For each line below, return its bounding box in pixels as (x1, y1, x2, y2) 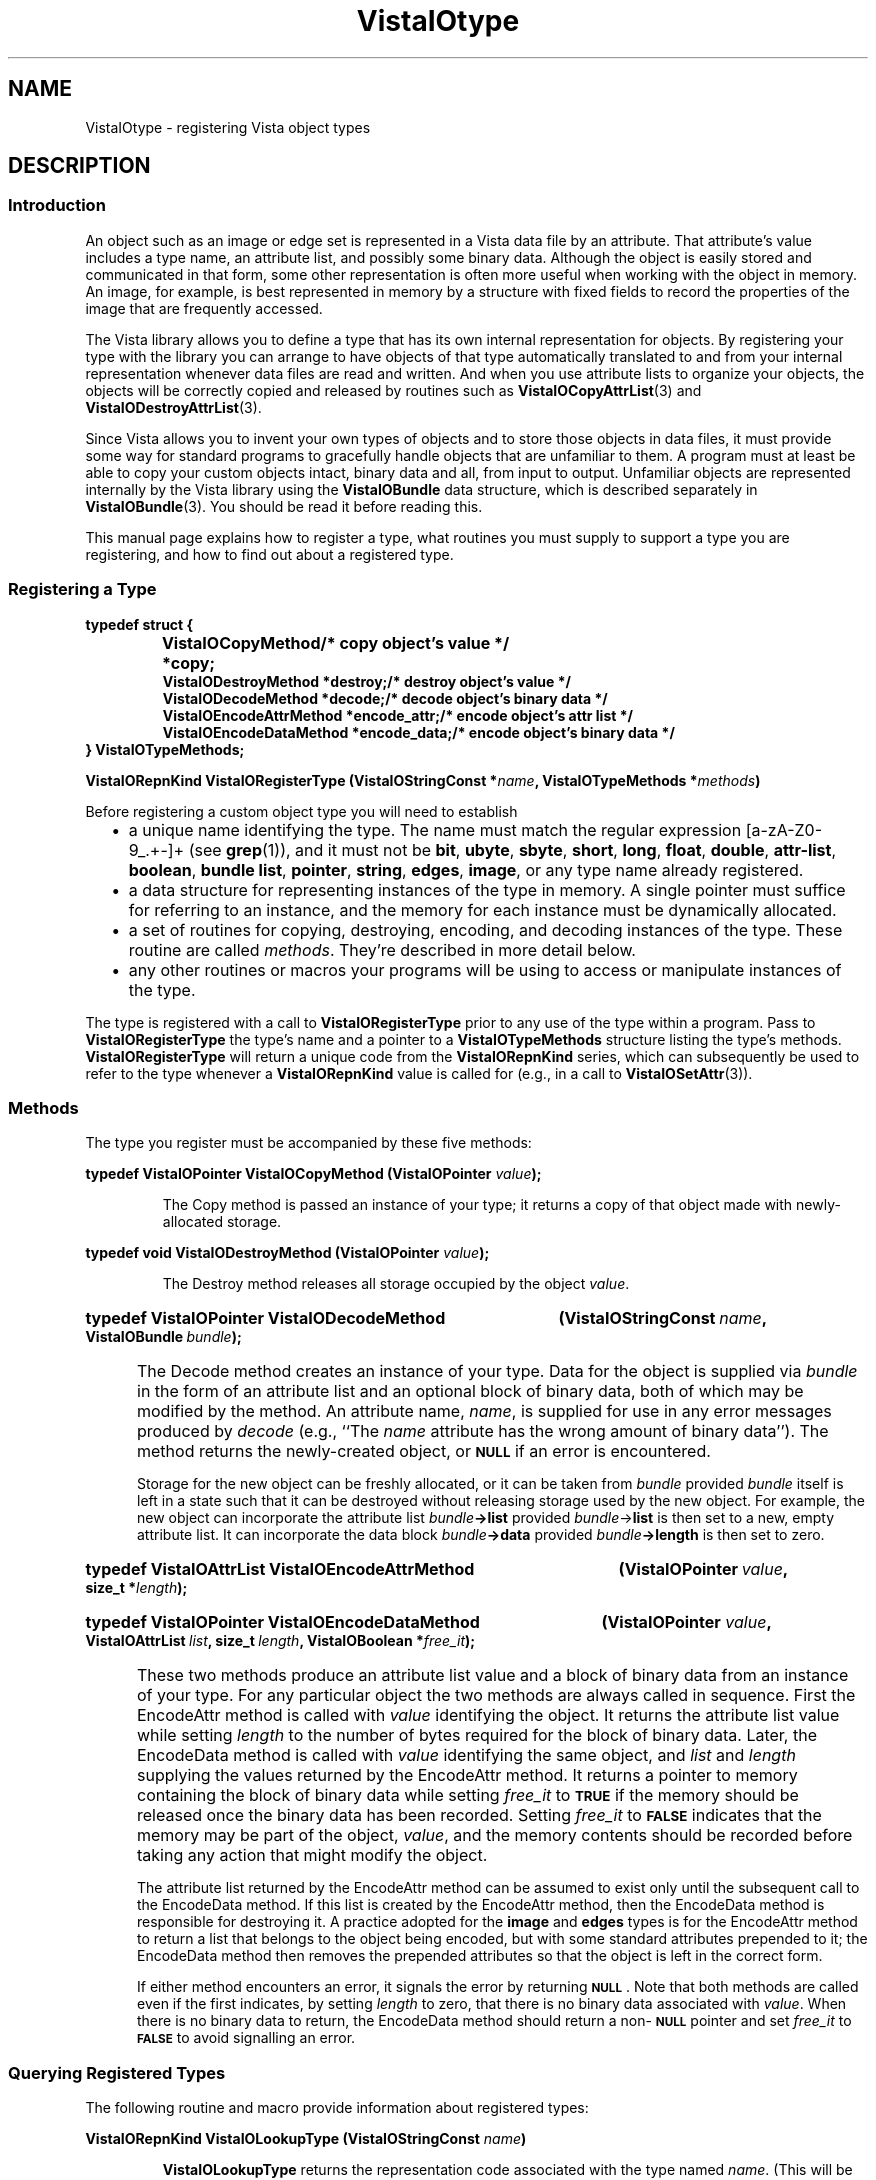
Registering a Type (8, 579, 157, 600)
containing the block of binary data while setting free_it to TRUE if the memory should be (137, 1785, 799, 1806)
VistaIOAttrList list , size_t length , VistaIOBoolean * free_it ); (85, 1632, 476, 1650)
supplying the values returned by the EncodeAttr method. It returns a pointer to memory (137, 1765, 798, 1786)
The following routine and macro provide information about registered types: (85, 2099, 589, 2117)
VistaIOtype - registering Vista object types (85, 118, 371, 136)
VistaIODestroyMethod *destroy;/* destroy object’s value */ (162, 672, 571, 690)
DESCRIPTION (8, 153, 151, 179)
